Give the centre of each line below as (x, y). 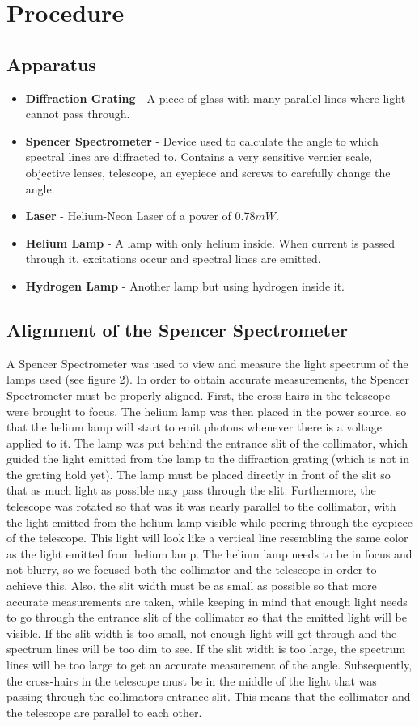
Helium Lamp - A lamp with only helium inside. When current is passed (210, 242)
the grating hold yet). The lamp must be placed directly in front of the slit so (199, 474)
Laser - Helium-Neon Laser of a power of (128, 216)
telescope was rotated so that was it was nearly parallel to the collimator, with (201, 506)
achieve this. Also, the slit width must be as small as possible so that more (192, 586)
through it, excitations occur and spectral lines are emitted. (173, 259)
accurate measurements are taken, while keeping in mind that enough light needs (207, 601)
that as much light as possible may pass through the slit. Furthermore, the (191, 490)
